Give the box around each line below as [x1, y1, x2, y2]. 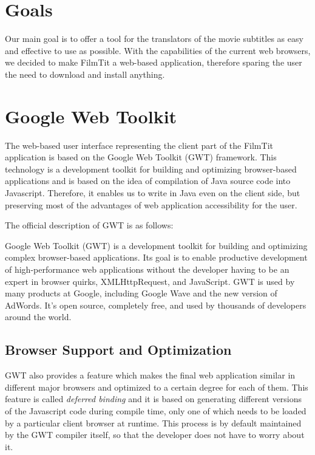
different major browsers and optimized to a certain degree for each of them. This [5, 380, 308, 393]
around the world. [5, 310, 72, 323]
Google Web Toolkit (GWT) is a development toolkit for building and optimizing [5, 239, 308, 251]
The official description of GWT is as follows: [5, 219, 174, 231]
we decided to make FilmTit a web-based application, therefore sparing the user [5, 56, 302, 69]
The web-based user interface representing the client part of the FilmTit [5, 139, 273, 151]
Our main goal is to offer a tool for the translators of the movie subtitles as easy [5, 32, 303, 45]
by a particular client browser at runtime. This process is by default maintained [5, 416, 302, 429]
